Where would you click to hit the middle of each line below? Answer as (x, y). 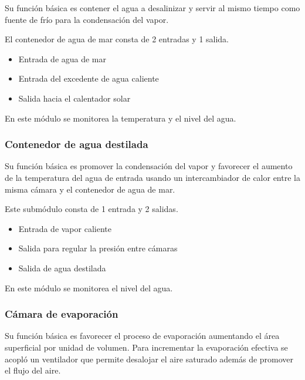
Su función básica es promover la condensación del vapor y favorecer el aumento (149, 166)
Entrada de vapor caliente (65, 228)
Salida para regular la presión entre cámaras (98, 248)
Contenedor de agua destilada (77, 144)
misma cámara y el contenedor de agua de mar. (90, 189)
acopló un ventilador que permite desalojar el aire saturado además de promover (149, 359)
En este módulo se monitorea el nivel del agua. (89, 287)
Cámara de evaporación (62, 314)
